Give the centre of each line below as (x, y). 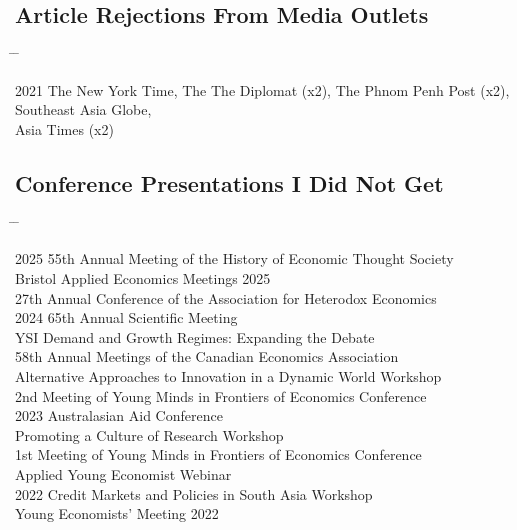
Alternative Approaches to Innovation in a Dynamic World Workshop (228, 375)
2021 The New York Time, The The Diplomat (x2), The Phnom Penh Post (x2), (262, 89)
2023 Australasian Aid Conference (119, 415)
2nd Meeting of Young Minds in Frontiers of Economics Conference (221, 395)
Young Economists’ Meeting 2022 (117, 513)
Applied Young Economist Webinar (123, 473)
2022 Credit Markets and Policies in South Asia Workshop (194, 493)
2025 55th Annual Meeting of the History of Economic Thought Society (234, 258)
